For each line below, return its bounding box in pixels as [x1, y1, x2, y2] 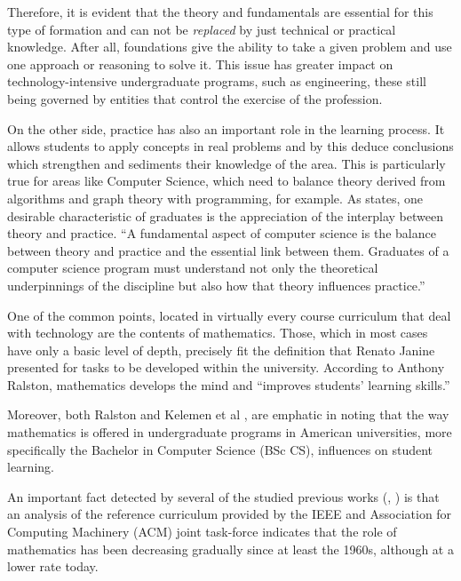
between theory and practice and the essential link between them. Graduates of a [7, 241, 449, 259]
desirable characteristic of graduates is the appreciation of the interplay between [7, 206, 443, 225]
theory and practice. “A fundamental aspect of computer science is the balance [7, 224, 436, 243]
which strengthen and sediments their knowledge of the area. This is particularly [7, 154, 446, 172]
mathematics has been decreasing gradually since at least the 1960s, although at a [7, 539, 454, 558]
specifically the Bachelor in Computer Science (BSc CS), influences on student [7, 440, 433, 458]
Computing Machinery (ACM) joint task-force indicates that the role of [7, 522, 397, 541]
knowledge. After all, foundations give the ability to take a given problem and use [7, 37, 452, 56]
